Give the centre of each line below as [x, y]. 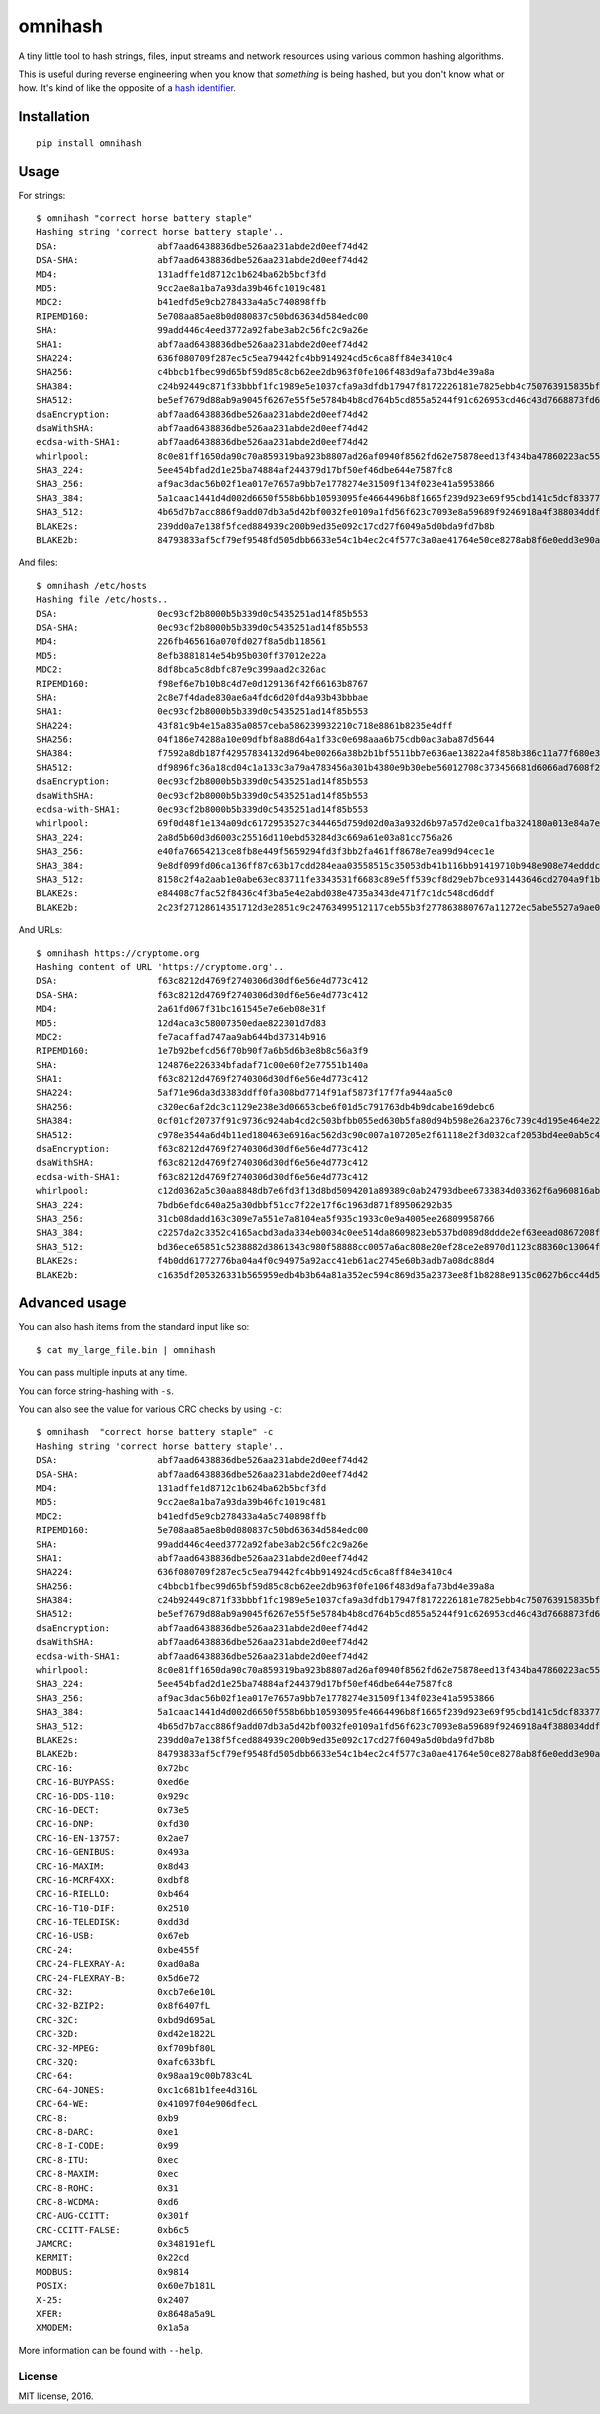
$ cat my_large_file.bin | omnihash [126, 1349]
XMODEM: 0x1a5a [113, 2328]
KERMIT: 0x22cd [113, 2258]
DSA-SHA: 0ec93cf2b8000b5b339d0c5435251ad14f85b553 [202, 627]
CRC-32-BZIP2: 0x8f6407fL [123, 2006]
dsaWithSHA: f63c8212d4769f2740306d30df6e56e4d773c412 [202, 1163]
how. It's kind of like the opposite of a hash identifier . [127, 88]
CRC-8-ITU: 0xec [107, 2159]
